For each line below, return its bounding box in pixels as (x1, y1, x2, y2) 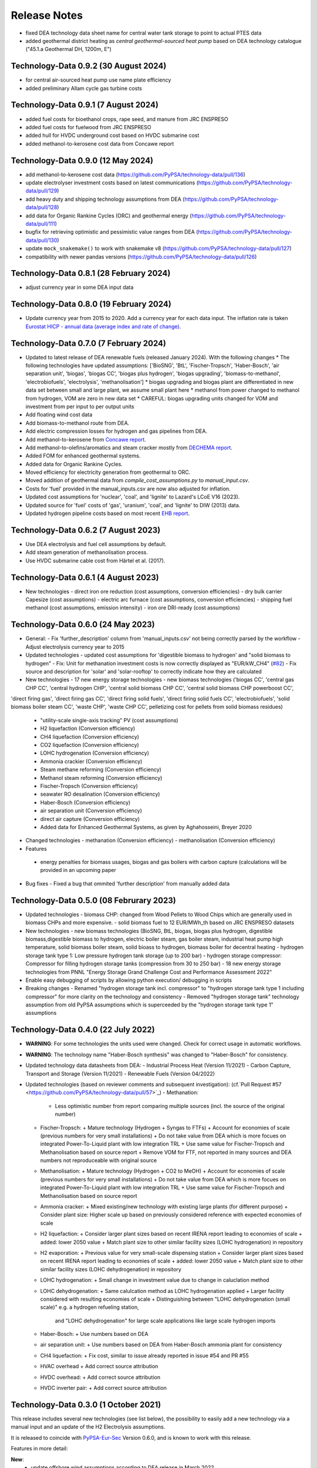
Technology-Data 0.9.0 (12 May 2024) (11, 156, 154, 166)
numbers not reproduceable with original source (40, 1157, 157, 1164)
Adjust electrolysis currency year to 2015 (25, 643, 124, 650)
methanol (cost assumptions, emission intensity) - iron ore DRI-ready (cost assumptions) (25, 604, 240, 611)
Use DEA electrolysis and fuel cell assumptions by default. (25, 540, 167, 547)
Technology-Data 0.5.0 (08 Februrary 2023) (11, 895, 176, 905)
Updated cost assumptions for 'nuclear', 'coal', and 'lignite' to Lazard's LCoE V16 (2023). (25, 493, 240, 500)
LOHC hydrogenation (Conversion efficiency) (40, 749, 150, 757)
